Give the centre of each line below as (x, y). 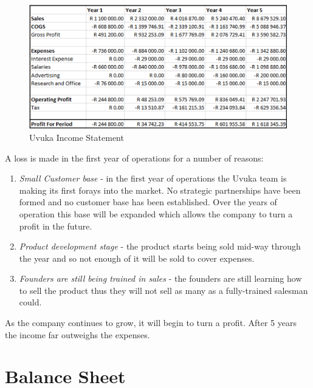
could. (30, 302)
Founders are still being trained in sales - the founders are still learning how (160, 278)
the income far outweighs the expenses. (77, 334)
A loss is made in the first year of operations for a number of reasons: (134, 158)
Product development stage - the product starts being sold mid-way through (160, 246)
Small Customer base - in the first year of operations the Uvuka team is (153, 178)
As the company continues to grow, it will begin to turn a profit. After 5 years (151, 323)
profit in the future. (56, 226)
